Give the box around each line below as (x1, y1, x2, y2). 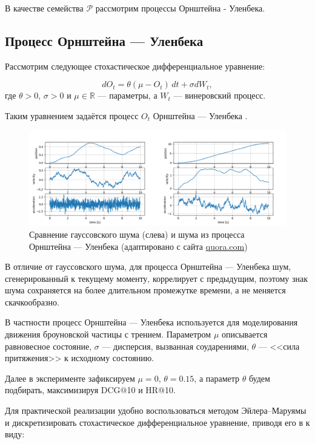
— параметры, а (98, 89, 157, 102)
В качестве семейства (5, 2, 84, 14)
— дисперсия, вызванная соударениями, (102, 339, 249, 352)
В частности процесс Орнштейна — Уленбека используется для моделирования (5, 316, 298, 328)
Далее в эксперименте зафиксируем (5, 371, 135, 384)
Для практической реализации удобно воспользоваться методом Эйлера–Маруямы (5, 404, 307, 417)
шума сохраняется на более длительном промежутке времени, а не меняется (5, 284, 286, 296)
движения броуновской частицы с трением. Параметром (5, 328, 211, 341)
